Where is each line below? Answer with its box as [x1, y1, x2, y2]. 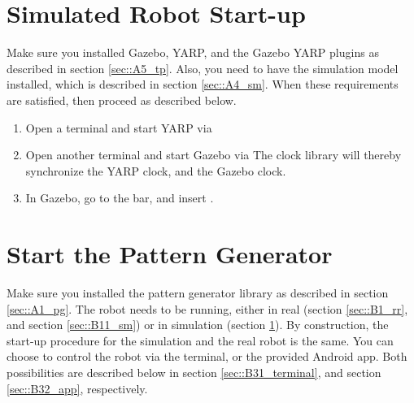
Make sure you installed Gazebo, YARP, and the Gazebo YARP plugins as [7, 44, 379, 61]
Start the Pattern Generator [7, 237, 333, 271]
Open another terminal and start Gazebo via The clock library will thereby [25, 146, 402, 163]
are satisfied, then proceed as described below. [7, 91, 237, 108]
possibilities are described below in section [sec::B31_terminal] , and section [7, 363, 381, 380]
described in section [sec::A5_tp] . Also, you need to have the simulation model [7, 59, 399, 76]
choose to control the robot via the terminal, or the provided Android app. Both [7, 348, 407, 365]
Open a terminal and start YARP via [25, 119, 212, 136]
